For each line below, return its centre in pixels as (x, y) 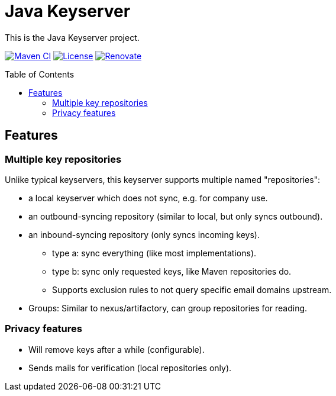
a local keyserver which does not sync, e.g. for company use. (148, 198)
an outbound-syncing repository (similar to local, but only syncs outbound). (176, 216)
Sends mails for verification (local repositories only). (130, 368)
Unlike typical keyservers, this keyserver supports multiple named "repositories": (163, 179)
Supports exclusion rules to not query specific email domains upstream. (192, 289)
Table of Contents (40, 74)
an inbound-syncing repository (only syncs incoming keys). (144, 234)
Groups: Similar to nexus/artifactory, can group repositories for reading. (168, 308)
